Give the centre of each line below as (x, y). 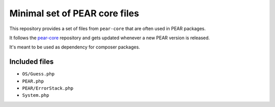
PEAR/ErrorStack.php (48, 88)
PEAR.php (33, 81)
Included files (32, 62)
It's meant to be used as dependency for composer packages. (75, 47)
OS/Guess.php (38, 74)
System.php (36, 95)
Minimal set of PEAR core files (74, 13)
